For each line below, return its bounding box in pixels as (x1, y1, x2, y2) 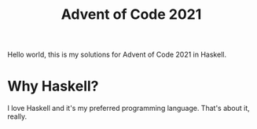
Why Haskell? (7, 77, 99, 95)
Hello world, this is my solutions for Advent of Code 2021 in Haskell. (7, 50, 227, 60)
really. (7, 112, 28, 121)
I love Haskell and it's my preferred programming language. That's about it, (7, 104, 251, 113)
